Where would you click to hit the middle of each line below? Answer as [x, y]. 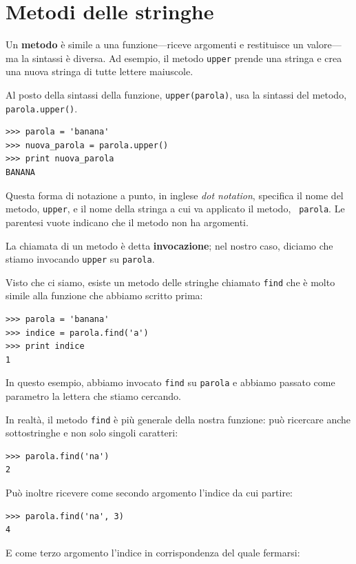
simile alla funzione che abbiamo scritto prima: [104, 295]
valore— [324, 44]
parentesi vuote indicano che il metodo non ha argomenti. [127, 222]
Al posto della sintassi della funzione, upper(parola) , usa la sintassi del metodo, [176, 94]
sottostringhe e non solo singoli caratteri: [92, 433]
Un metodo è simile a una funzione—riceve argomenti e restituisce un [155, 44]
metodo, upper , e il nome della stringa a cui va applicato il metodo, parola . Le [175, 209]
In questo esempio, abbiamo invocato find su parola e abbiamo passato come [170, 382]
